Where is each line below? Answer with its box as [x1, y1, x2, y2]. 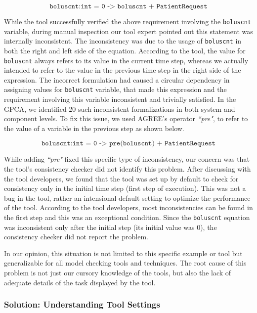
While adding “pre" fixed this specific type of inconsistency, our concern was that [4, 154, 250, 164]
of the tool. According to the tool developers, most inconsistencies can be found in [4, 202, 253, 213]
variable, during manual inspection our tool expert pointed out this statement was [4, 26, 253, 36]
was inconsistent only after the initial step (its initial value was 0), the [4, 222, 217, 232]
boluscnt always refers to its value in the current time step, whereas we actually [4, 55, 249, 65]
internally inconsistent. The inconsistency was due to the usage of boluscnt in [4, 36, 242, 46]
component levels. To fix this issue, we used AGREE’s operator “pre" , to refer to [4, 113, 248, 124]
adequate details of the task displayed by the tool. [4, 277, 156, 287]
